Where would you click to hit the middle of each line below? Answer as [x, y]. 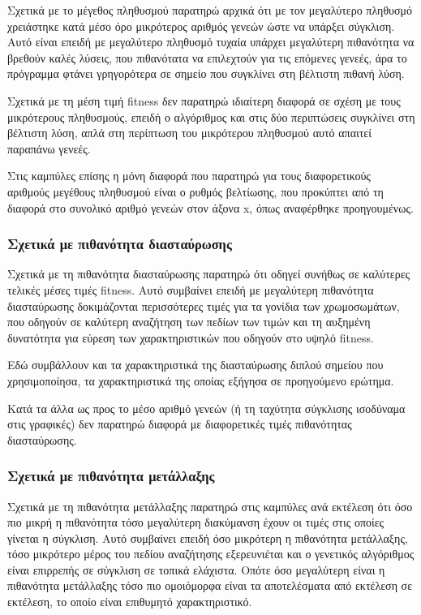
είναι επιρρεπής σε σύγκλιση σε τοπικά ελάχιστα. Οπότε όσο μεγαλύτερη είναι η [196, 569]
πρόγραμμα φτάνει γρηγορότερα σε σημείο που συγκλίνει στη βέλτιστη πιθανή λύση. [206, 73]
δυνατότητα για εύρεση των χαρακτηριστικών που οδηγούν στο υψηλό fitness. [191, 337]
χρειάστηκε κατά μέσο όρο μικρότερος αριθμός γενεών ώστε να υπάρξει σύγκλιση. [201, 26]
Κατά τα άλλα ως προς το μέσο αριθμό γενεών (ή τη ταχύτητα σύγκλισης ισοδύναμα [206, 408]
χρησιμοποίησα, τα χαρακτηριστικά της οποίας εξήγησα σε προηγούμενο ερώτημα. [201, 380]
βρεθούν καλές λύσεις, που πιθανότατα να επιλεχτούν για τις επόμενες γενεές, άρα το [207, 57]
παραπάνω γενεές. [49, 148]
